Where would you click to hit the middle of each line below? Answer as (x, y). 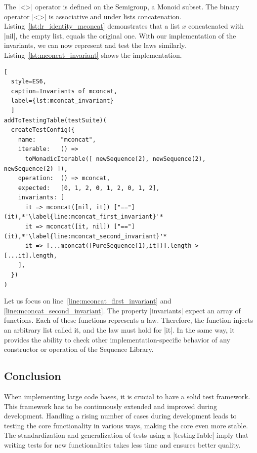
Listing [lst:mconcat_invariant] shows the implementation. (93, 55)
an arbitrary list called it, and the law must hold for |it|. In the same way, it (119, 330)
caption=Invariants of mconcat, (64, 91)
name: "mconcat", (57, 139)
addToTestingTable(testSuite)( (55, 120)
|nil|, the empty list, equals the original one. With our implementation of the (120, 35)
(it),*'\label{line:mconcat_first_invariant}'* (84, 217)
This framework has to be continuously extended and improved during (110, 406)
